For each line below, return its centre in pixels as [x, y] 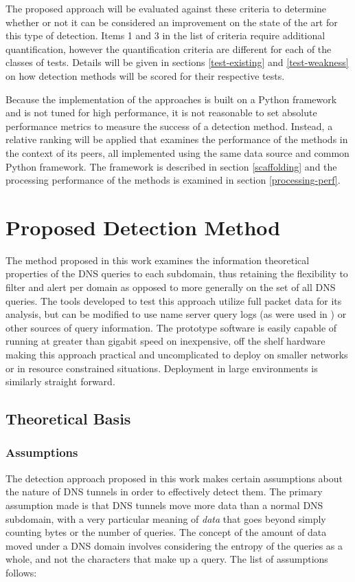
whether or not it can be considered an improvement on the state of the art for [172, 22]
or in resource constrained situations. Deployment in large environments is [162, 368]
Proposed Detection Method [143, 227]
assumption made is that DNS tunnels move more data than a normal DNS [164, 505]
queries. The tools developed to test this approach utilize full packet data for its [174, 300]
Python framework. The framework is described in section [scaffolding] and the [171, 166]
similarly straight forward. [60, 381]
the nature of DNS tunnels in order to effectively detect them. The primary [164, 492]
